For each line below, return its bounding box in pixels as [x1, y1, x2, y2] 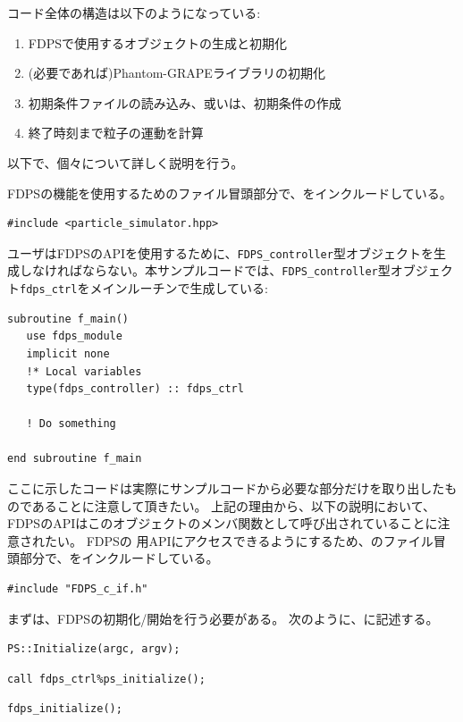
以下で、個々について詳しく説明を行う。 [7, 153, 244, 172]
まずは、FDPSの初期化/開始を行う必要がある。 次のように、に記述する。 [7, 609, 439, 627]
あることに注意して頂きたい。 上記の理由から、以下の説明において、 [31, 496, 435, 515]
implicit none [26, 347, 110, 360]
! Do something [26, 417, 116, 431]
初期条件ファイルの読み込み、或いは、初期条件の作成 [28, 93, 341, 112]
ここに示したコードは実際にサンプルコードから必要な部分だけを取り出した [7, 479, 445, 498]
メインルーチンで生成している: [89, 279, 268, 298]
